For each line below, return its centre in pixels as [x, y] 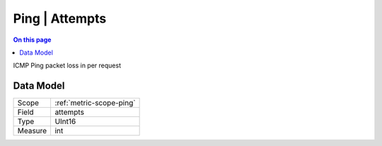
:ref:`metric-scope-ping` [95, 103]
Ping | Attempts [60, 18]
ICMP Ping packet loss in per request [67, 66]
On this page [32, 40]
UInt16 [65, 122]
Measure [32, 131]
